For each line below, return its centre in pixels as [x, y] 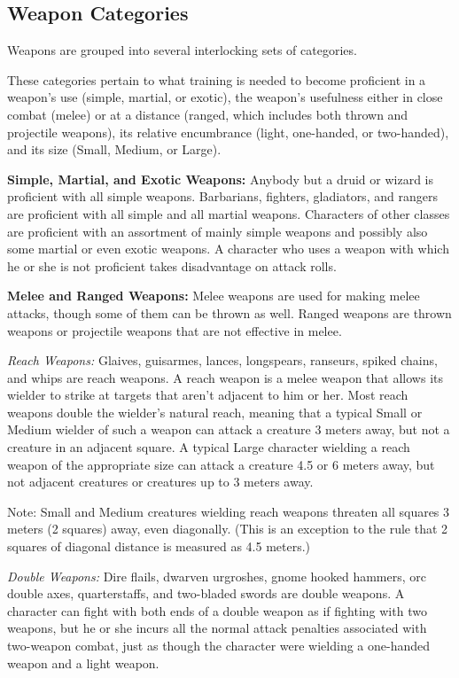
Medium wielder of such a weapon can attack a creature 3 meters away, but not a [229, 429]
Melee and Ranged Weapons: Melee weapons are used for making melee [214, 296]
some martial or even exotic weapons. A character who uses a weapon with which [228, 249]
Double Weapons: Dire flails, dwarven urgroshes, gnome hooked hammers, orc [217, 576]
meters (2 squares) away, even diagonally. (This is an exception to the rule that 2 [228, 529]
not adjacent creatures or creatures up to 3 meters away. [160, 482]
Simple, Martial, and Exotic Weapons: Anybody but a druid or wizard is [221, 179]
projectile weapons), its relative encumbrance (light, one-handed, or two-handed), [228, 132]
